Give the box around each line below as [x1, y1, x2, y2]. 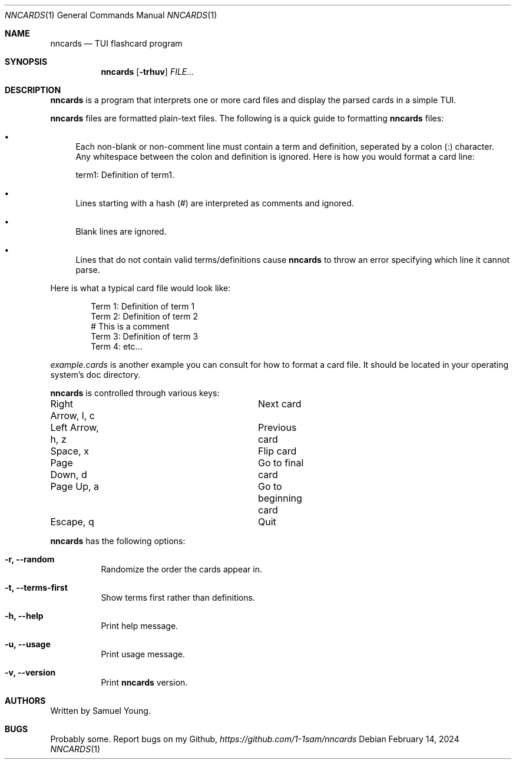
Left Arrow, [50, 421, 99, 433]
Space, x [50, 445, 89, 457]
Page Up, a [50, 480, 100, 492]
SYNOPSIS [5, 57, 48, 67]
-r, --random [5, 554, 55, 564]
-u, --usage [5, 639, 51, 649]
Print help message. [101, 621, 178, 631]
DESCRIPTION [5, 85, 61, 95]
